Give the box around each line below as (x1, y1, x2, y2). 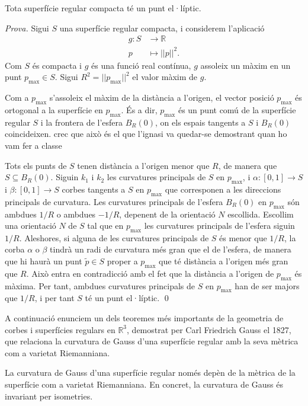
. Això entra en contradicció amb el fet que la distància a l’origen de (26, 267, 274, 279)
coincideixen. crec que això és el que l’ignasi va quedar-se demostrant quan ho (5, 127, 287, 140)
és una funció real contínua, (91, 59, 191, 71)
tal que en (87, 219, 124, 232)
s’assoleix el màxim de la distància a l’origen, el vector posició (49, 91, 274, 104)
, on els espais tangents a (155, 116, 246, 128)
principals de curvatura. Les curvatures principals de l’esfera (5, 195, 223, 207)
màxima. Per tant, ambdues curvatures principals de (5, 279, 195, 292)
